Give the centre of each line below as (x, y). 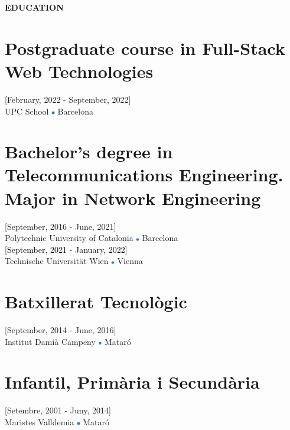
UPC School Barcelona (49, 111)
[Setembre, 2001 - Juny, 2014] (58, 410)
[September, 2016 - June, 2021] (61, 226)
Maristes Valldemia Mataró (57, 422)
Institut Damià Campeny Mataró (68, 341)
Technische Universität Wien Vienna (74, 261)
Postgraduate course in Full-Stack (145, 48)
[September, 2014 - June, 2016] (61, 330)
